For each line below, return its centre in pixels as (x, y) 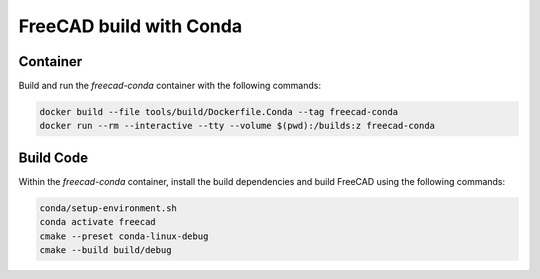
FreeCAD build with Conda (130, 26)
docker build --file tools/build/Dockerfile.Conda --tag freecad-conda (219, 112)
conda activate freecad (98, 222)
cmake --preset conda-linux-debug (124, 236)
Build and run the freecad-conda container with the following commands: (170, 86)
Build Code (53, 157)
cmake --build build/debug (105, 250)
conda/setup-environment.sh (108, 208)
